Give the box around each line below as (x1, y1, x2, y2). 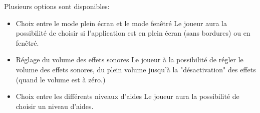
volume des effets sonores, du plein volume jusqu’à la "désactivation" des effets (16, 64, 256, 74)
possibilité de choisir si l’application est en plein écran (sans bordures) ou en (16, 28, 250, 38)
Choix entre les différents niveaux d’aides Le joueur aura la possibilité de (16, 91, 239, 101)
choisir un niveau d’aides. (16, 100, 94, 111)
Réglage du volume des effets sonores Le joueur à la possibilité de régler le (16, 54, 243, 65)
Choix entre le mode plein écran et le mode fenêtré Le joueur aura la (16, 18, 227, 28)
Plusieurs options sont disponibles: (4, 1, 110, 11)
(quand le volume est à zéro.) (16, 74, 106, 84)
